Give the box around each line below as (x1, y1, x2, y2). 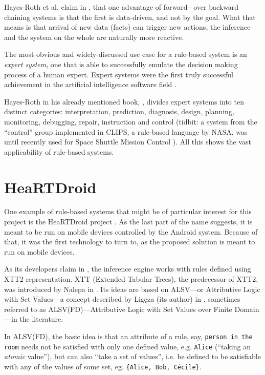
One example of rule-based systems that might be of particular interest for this (4, 206, 252, 217)
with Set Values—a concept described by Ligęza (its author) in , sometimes (4, 294, 240, 304)
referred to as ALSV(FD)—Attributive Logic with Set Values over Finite (4, 303, 232, 314)
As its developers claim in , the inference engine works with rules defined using (4, 263, 251, 274)
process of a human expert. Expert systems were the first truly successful (4, 69, 233, 79)
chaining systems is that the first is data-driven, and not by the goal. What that (4, 11, 256, 22)
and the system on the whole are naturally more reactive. (4, 31, 184, 42)
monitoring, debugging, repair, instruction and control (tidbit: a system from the (4, 116, 257, 127)
